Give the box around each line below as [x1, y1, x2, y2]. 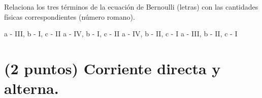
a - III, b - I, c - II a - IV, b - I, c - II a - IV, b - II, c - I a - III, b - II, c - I [4, 28, 238, 39]
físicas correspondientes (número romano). [4, 11, 135, 22]
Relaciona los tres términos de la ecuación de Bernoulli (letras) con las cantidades [4, 2, 258, 12]
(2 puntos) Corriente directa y [4, 58, 221, 78]
